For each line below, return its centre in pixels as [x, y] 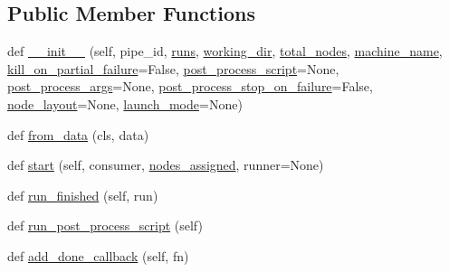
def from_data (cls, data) [78, 134]
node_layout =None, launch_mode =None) [125, 103]
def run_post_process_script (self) [105, 225]
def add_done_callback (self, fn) [98, 255]
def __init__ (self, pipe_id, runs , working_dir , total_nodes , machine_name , [225, 51]
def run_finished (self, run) [83, 195]
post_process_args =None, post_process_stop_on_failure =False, [190, 86]
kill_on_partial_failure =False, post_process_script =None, [173, 68]
